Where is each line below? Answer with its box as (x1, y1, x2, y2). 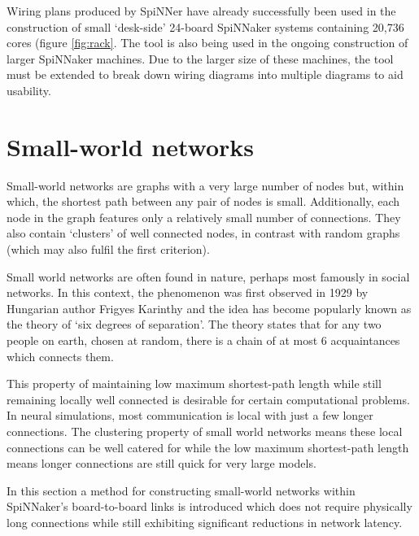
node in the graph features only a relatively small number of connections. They (7, 208, 401, 225)
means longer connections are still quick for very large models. (7, 455, 316, 472)
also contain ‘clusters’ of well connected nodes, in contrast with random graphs (7, 224, 400, 242)
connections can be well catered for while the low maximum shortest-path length (7, 438, 409, 455)
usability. (7, 81, 51, 98)
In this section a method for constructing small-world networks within (7, 482, 356, 499)
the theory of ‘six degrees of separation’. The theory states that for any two (7, 316, 382, 333)
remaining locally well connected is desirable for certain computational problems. (7, 390, 410, 407)
